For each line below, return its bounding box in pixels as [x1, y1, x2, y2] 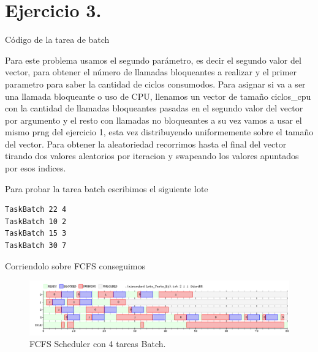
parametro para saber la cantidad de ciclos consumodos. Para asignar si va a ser [5, 77, 306, 90]
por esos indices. [5, 162, 66, 174]
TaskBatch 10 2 [5, 217, 67, 226]
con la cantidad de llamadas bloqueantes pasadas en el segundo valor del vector [5, 102, 303, 114]
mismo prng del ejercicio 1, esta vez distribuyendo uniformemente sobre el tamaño [5, 125, 314, 138]
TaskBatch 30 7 [5, 241, 67, 250]
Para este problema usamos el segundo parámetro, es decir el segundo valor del [5, 53, 301, 66]
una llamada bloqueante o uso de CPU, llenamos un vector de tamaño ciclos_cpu [5, 89, 311, 102]
